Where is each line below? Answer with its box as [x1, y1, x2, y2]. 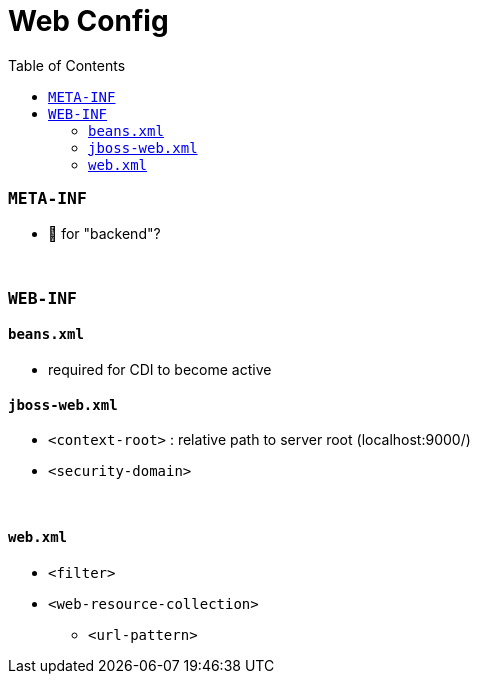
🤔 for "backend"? [48, 224, 161, 242]
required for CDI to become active [48, 361, 272, 379]
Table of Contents [8, 56, 126, 74]
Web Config [8, 4, 169, 38]
